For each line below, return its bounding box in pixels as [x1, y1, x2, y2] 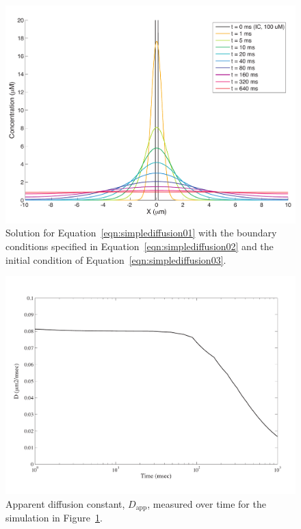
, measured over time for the [147, 496, 266, 510]
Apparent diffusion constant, [5, 496, 125, 510]
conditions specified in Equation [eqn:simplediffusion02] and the [5, 239, 274, 254]
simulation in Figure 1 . [5, 510, 103, 525]
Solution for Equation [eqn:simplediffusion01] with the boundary [5, 225, 277, 240]
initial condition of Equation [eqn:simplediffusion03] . [5, 252, 226, 267]
